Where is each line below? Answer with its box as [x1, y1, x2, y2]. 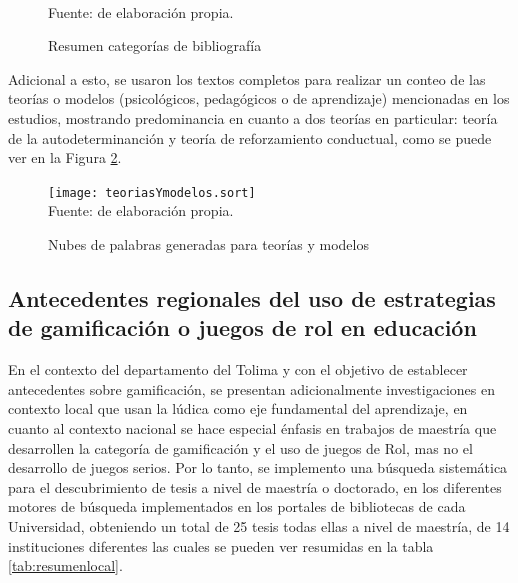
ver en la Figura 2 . [8, 147, 122, 168]
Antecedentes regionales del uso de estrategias [8, 282, 496, 313]
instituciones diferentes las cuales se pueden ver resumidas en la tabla [8, 535, 434, 556]
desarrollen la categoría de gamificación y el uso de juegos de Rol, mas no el [8, 437, 473, 458]
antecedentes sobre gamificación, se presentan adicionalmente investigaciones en [8, 378, 495, 399]
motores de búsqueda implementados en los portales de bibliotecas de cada [8, 496, 466, 517]
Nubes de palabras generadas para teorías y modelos [48, 234, 369, 254]
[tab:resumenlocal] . [8, 555, 123, 576]
